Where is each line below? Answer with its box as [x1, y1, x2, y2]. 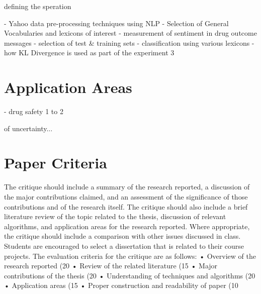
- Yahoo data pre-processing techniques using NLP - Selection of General [4, 18, 229, 28]
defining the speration [4, 1, 71, 11]
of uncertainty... [4, 123, 53, 133]
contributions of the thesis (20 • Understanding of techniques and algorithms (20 [4, 270, 255, 280]
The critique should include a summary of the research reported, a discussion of [4, 181, 250, 192]
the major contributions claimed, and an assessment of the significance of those [4, 191, 248, 202]
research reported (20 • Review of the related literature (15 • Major [4, 260, 218, 271]
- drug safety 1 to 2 [4, 106, 63, 117]
